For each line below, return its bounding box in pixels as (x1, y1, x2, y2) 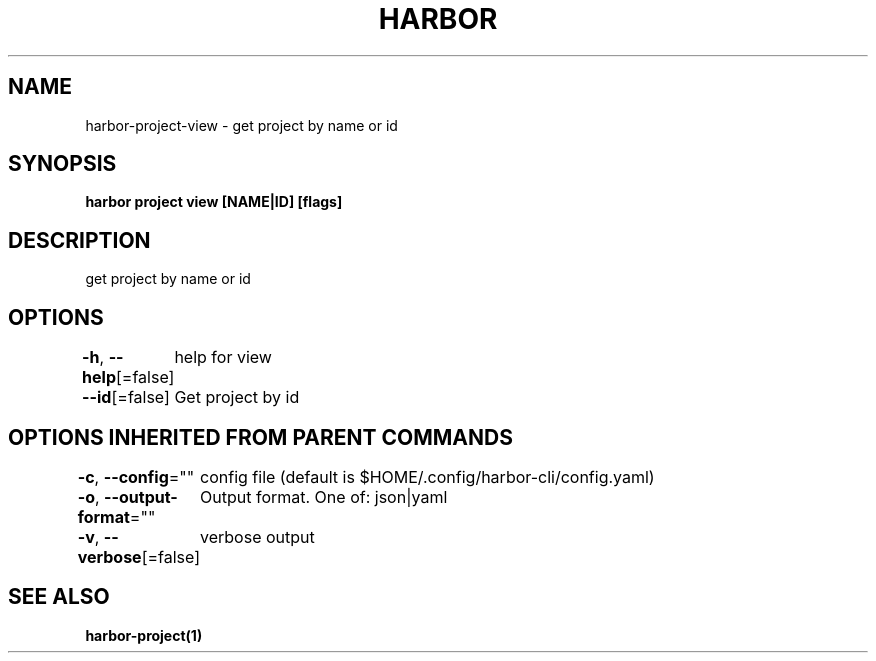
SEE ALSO (8, 584, 110, 610)
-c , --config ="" (77, 466, 195, 487)
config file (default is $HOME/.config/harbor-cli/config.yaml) (200, 466, 655, 487)
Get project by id (174, 387, 300, 408)
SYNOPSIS (8, 151, 117, 177)
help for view (174, 347, 272, 368)
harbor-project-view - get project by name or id (85, 116, 398, 134)
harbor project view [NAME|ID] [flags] (85, 193, 343, 211)
